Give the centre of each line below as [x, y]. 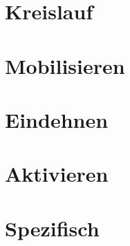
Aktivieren [57, 174]
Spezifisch [52, 228]
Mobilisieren [65, 65]
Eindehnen [57, 119]
